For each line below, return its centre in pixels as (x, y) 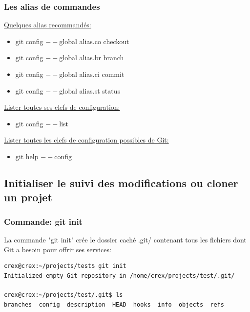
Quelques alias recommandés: (48, 25)
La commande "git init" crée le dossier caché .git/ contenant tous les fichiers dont (125, 239)
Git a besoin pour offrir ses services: (58, 249)
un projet (28, 197)
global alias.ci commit (92, 74)
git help (27, 156)
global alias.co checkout (94, 41)
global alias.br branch (92, 58)
